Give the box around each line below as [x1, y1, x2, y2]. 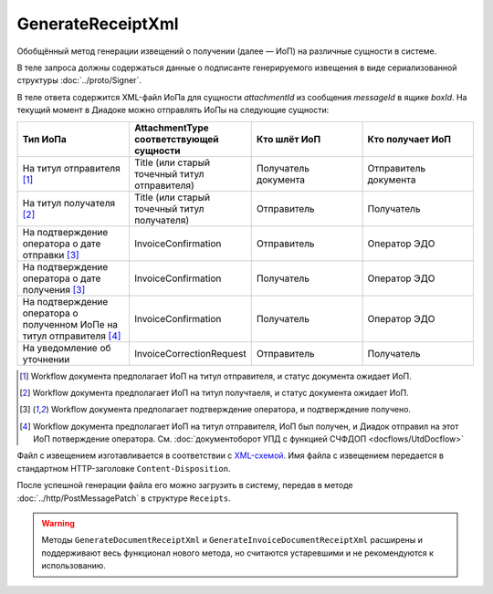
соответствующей [133, 132, 219, 145]
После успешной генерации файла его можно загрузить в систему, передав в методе [16, 480, 353, 491]
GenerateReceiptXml [16, 14, 179, 34]
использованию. [41, 560, 107, 571]
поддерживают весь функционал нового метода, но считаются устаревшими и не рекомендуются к [41, 547, 434, 558]
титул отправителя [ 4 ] [22, 329, 121, 342]
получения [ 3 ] [22, 283, 86, 296]
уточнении [22, 352, 70, 365]
